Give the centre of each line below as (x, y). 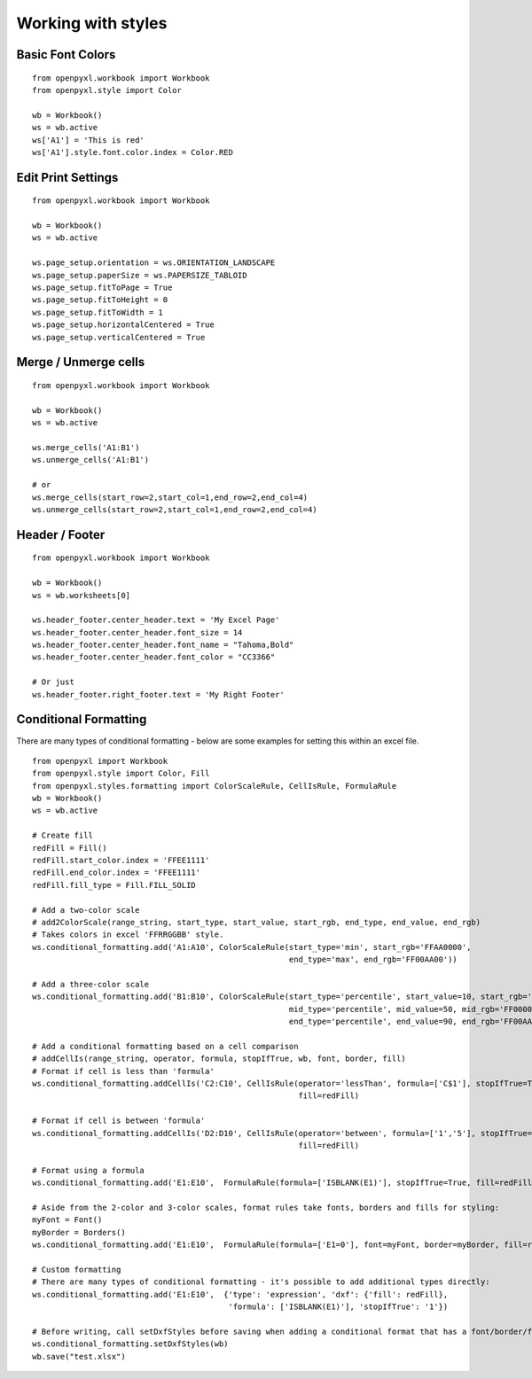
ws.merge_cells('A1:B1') (86, 447)
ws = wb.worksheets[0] (82, 595)
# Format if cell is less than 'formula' (123, 1071)
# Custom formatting (77, 1269)
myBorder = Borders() (79, 1232)
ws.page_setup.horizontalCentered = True (123, 325)
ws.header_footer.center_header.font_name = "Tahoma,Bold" (163, 645)
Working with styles (92, 23)
